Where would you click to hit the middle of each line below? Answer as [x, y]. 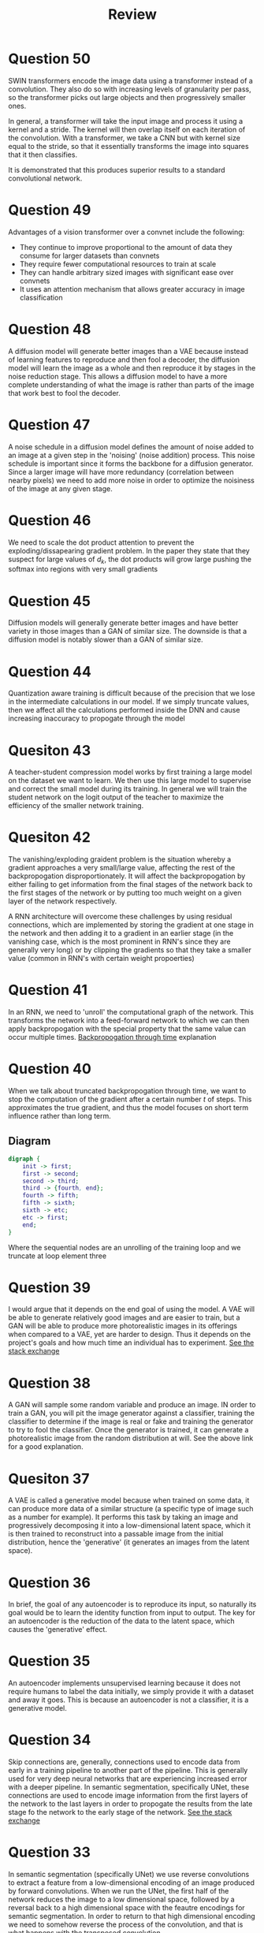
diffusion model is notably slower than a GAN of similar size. [106, 639]
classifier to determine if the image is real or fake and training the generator [131, 1421]
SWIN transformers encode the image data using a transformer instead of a [131, 80]
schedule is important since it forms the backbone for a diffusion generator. [131, 464]
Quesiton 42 [49, 838]
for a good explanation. [46, 1447]
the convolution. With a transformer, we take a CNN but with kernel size [124, 138]
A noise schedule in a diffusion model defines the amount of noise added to [131, 446]
